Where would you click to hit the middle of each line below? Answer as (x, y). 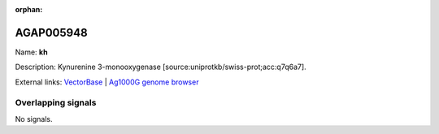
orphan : (29, 9)
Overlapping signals (56, 103)
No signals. (34, 119)
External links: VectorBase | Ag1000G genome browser (107, 82)
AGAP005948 (52, 32)
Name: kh (31, 52)
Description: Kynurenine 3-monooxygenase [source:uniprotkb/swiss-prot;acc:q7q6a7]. (161, 67)
